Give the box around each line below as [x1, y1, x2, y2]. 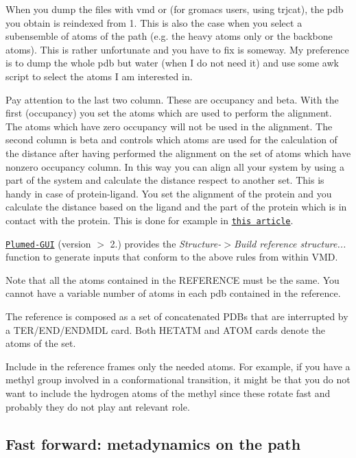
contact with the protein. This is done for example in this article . [5, 213, 294, 227]
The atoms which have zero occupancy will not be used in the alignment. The [5, 119, 333, 133]
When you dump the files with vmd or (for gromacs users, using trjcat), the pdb [5, 2, 344, 16]
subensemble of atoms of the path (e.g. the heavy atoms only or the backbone [5, 29, 333, 43]
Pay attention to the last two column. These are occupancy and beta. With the [5, 92, 339, 106]
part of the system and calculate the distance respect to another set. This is [5, 173, 324, 187]
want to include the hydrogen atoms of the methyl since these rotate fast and [5, 385, 331, 400]
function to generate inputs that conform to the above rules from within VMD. [5, 250, 338, 264]
